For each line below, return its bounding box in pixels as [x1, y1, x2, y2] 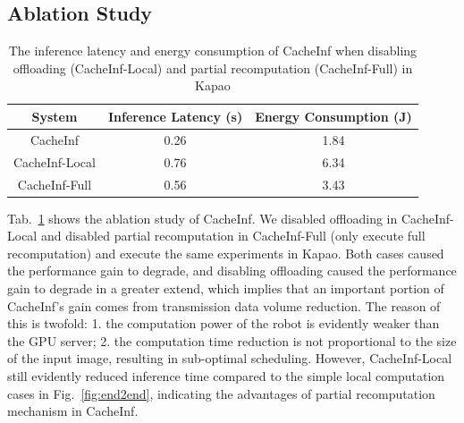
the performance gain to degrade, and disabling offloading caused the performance [7, 261, 457, 280]
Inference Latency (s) [107, 106, 243, 125]
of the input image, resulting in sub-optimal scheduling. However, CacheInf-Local [7, 349, 452, 368]
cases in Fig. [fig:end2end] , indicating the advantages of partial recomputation [7, 384, 435, 402]
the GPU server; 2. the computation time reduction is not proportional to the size [7, 331, 457, 350]
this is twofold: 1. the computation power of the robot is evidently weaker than [7, 314, 440, 333]
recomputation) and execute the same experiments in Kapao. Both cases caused [7, 243, 444, 262]
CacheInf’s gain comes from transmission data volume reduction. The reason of [7, 296, 441, 315]
